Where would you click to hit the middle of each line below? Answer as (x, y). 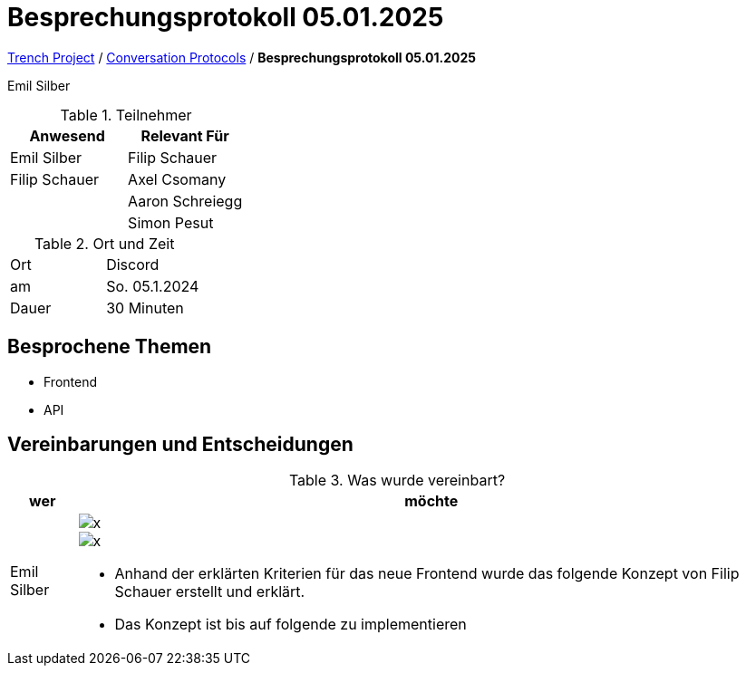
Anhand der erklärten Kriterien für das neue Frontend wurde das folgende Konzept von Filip (427, 574)
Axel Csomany (177, 179)
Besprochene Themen (110, 347)
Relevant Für (185, 135)
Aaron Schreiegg (185, 201)
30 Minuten (145, 308)
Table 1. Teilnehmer (126, 115)
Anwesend (67, 135)
